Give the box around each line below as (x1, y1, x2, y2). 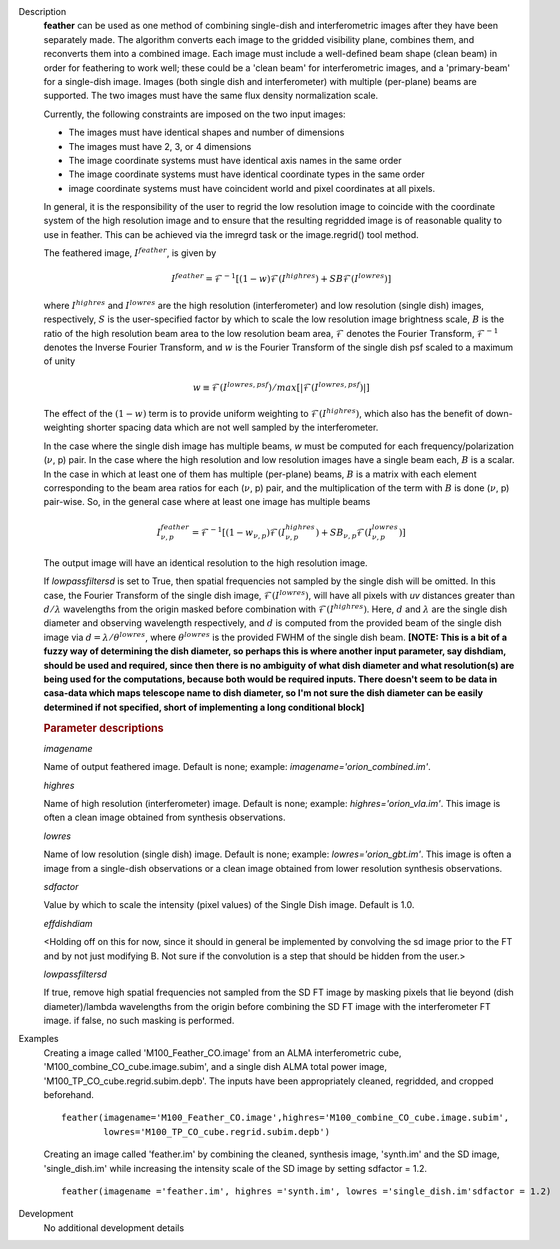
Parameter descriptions (43, 721, 164, 735)
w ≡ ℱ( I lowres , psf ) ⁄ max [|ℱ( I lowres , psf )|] (192, 380, 370, 393)
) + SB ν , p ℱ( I (315, 526, 373, 540)
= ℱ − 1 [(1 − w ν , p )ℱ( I (191, 525, 286, 540)
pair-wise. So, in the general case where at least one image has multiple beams (43, 496, 371, 508)
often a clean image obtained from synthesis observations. (43, 811, 286, 824)
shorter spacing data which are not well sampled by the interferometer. (86, 421, 379, 434)
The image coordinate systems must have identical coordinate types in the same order (68, 168, 425, 180)
